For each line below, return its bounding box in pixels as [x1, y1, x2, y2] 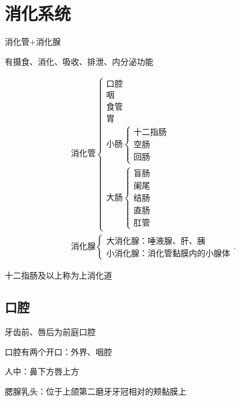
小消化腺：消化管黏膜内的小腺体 [106, 249, 231, 258]
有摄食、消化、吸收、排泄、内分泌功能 [5, 55, 153, 67]
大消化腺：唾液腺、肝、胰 [106, 237, 206, 246]
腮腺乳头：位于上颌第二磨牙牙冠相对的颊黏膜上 [5, 385, 186, 397]
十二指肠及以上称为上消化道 [5, 269, 112, 281]
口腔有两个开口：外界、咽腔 [5, 345, 112, 357]
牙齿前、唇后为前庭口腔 [5, 326, 96, 338]
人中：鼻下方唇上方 [5, 365, 79, 377]
